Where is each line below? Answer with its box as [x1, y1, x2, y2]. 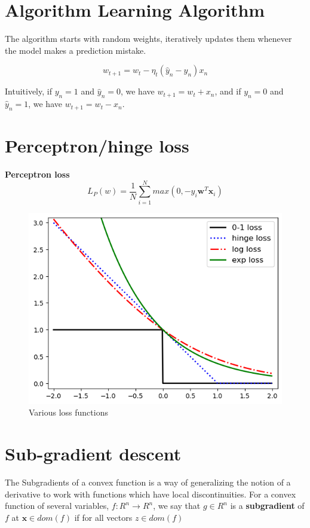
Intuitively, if [5, 85, 52, 97]
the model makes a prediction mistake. [5, 44, 146, 56]
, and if [214, 85, 241, 97]
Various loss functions [29, 406, 108, 419]
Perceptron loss [5, 168, 70, 181]
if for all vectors [74, 511, 133, 523]
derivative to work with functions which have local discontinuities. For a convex [5, 487, 296, 500]
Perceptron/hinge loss [5, 133, 189, 158]
